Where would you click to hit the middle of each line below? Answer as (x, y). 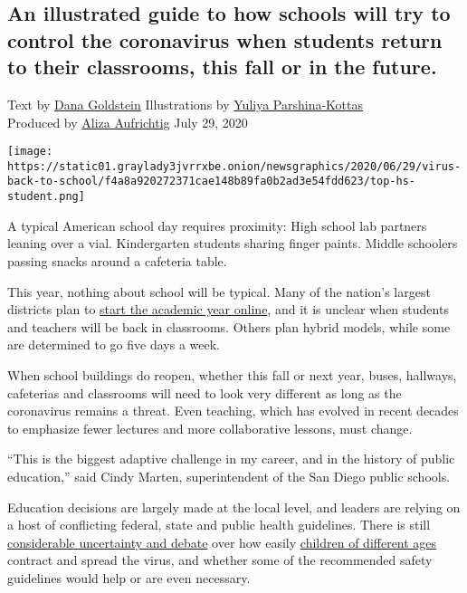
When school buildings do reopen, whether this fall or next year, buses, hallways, (232, 374)
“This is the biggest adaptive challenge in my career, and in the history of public (231, 459)
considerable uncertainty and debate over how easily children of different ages (222, 542)
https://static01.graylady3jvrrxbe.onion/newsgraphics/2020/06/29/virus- (234, 166)
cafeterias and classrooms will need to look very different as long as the (205, 392)
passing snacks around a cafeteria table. (117, 260)
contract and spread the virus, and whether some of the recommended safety (220, 560)
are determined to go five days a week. (114, 344)
